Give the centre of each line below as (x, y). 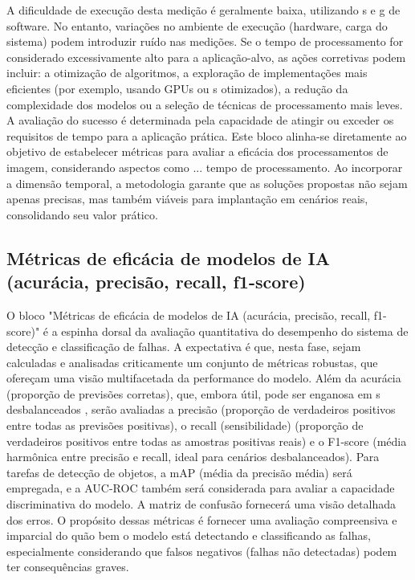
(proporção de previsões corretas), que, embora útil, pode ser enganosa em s (193, 393)
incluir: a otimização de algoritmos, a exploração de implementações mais (187, 73)
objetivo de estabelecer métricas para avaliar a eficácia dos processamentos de (197, 151)
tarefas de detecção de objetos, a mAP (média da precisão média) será (179, 472)
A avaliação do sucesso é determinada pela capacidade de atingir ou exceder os (200, 120)
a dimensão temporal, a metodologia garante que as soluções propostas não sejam (207, 183)
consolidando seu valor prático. (82, 214)
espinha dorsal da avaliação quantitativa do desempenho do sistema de (235, 331)
